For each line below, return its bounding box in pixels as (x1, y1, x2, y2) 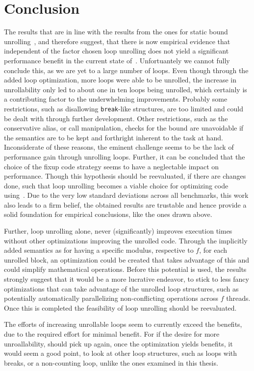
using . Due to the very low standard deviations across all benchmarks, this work (4, 190, 249, 200)
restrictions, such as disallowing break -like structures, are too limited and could (4, 103, 244, 113)
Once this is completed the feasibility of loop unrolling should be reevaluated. (4, 302, 237, 313)
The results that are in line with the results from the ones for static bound (4, 26, 228, 37)
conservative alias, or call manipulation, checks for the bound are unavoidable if (4, 123, 244, 133)
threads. (226, 293, 251, 303)
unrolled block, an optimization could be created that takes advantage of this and (4, 254, 249, 265)
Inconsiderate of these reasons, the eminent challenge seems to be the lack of (4, 142, 234, 152)
